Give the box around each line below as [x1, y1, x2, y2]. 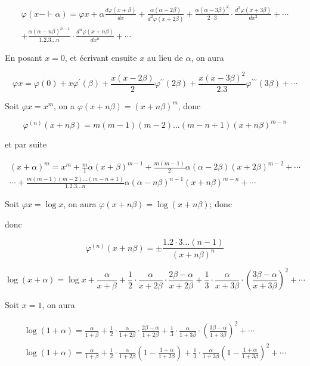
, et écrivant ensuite [64, 51, 137, 63]
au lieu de [147, 51, 183, 63]
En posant [5, 51, 42, 63]
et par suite [5, 138, 47, 150]
